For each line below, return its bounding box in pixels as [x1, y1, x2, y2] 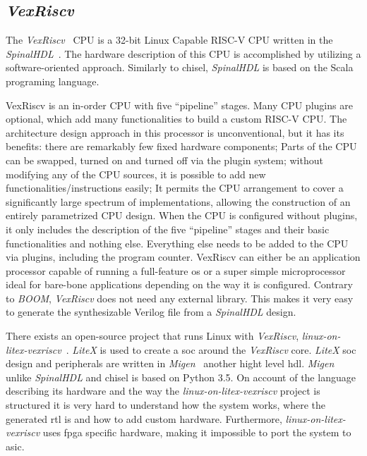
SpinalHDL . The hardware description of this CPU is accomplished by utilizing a [6, 46, 361, 61]
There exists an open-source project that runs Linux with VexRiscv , [6, 328, 299, 343]
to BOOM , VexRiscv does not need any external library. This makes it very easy [6, 290, 354, 305]
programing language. [6, 73, 100, 88]
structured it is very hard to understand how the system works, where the [6, 398, 325, 412]
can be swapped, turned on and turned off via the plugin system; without [6, 152, 323, 167]
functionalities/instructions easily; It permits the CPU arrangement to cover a [6, 180, 344, 195]
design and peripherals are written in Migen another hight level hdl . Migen [6, 356, 335, 371]
